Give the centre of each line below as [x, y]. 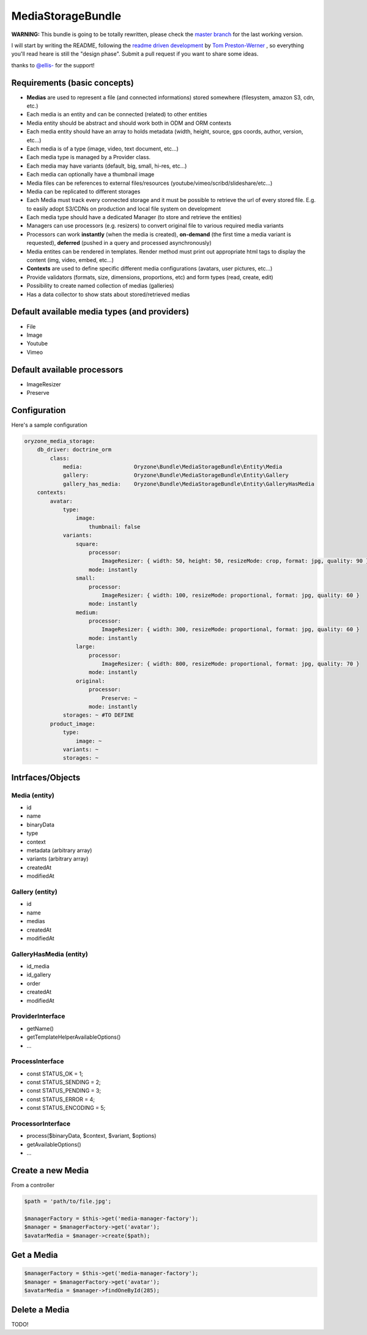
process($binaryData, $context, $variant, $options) [91, 1136]
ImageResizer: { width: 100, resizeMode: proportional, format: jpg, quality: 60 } [231, 595]
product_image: [73, 724]
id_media [38, 967]
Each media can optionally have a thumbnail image [91, 174]
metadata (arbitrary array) [59, 850]
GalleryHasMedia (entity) [50, 954]
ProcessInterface [38, 1061]
